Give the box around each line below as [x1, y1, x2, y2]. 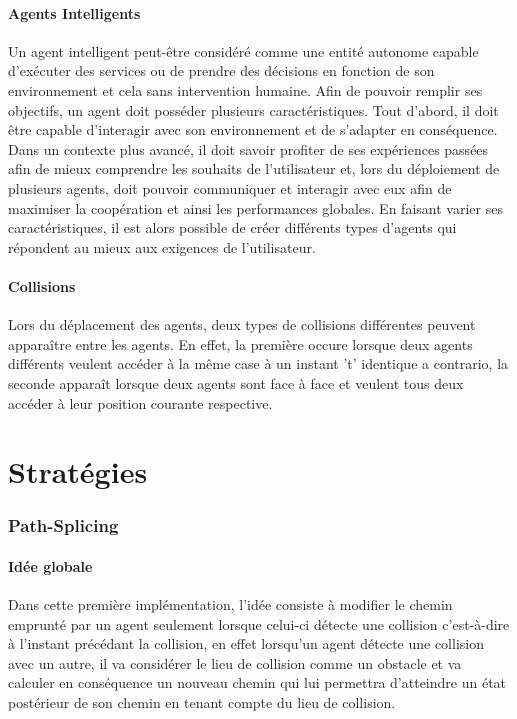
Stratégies [8, 451, 148, 492]
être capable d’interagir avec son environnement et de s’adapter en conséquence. [8, 119, 498, 140]
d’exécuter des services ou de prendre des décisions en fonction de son [8, 60, 435, 81]
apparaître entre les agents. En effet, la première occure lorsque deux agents [8, 333, 473, 354]
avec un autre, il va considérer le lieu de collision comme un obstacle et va [8, 652, 462, 673]
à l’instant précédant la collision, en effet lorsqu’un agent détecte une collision [8, 633, 484, 654]
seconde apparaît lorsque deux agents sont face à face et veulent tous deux [8, 372, 464, 393]
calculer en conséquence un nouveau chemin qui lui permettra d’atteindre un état [8, 672, 507, 693]
